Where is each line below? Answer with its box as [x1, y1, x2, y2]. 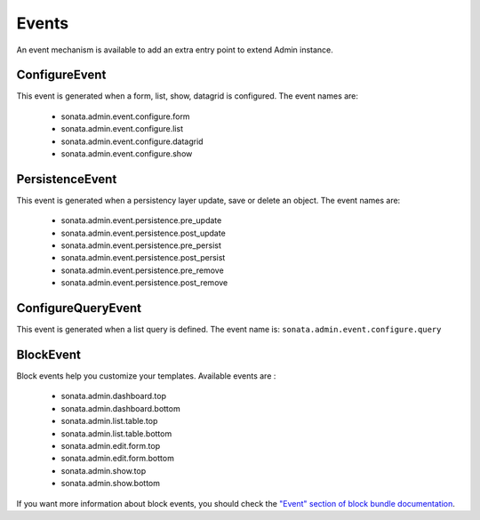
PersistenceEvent [16, 172, 117, 187]
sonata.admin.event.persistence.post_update [60, 228, 226, 238]
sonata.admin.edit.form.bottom [60, 453, 175, 464]
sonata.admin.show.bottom [60, 478, 160, 489]
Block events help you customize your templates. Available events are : [16, 371, 276, 381]
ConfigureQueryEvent [16, 300, 142, 316]
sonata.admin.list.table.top [60, 416, 158, 427]
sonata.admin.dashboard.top [60, 391, 166, 402]
